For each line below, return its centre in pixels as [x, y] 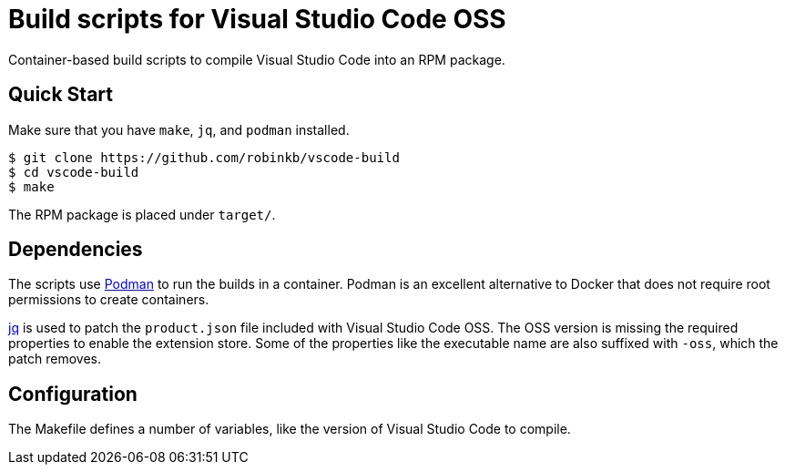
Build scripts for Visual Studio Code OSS [257, 19]
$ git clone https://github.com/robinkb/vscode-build [204, 157]
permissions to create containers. [109, 300]
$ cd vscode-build [74, 172]
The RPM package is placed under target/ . [142, 214]
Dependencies [76, 250]
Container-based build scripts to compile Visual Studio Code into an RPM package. [257, 59]
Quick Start [61, 95]
